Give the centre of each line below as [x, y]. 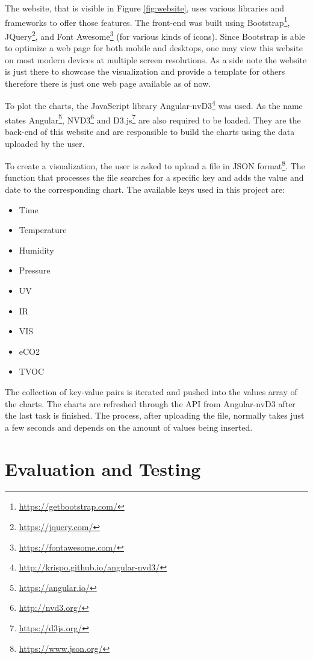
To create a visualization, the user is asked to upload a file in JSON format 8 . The [155, 165]
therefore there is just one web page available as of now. [108, 83]
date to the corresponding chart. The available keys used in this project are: [145, 189]
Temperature [43, 230]
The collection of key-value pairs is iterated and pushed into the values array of [151, 391]
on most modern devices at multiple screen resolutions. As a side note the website [156, 59]
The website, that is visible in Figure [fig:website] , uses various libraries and [145, 8]
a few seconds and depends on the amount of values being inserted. [129, 427]
